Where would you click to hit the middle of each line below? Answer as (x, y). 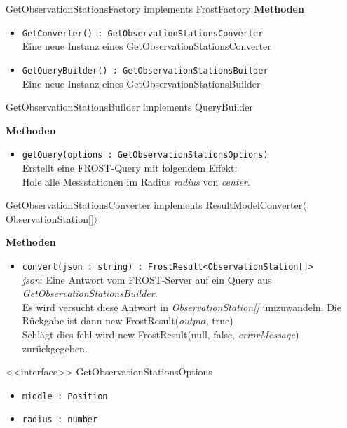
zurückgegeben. (55, 348)
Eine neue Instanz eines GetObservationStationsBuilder (141, 83)
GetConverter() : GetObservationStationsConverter (143, 33)
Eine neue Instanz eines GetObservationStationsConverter (147, 46)
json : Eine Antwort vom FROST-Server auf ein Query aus (147, 279)
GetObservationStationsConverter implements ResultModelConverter (154, 205)
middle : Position (65, 396)
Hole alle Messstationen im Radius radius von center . (136, 181)
